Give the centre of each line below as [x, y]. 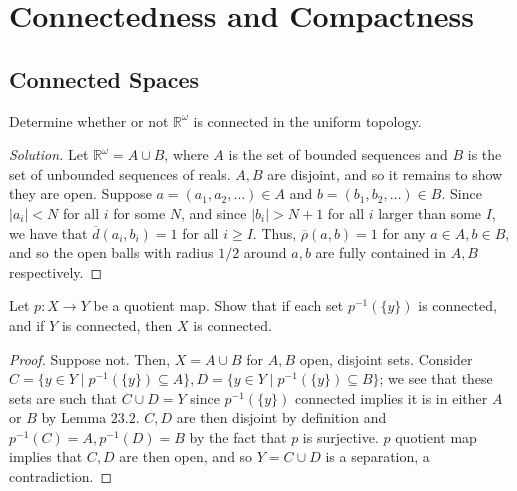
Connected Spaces [104, 78]
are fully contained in [380, 252]
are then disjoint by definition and [281, 417]
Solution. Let [49, 154]
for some [139, 212]
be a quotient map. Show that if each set [218, 305]
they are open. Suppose [80, 193]
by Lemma [74, 417]
